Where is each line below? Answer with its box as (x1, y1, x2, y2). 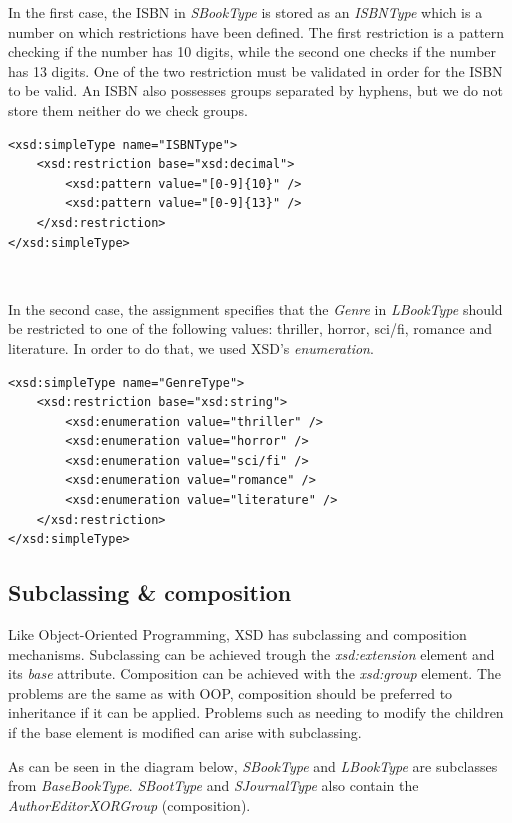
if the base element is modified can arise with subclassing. (8, 722, 362, 743)
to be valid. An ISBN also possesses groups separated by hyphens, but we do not (8, 80, 503, 101)
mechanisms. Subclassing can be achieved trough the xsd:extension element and (8, 643, 495, 664)
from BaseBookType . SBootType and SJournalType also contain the (8, 775, 419, 796)
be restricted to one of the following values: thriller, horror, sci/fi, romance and (8, 318, 492, 339)
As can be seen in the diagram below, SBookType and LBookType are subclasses (8, 755, 498, 776)
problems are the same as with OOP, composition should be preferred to (8, 682, 453, 703)
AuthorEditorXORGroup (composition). (8, 794, 251, 815)
